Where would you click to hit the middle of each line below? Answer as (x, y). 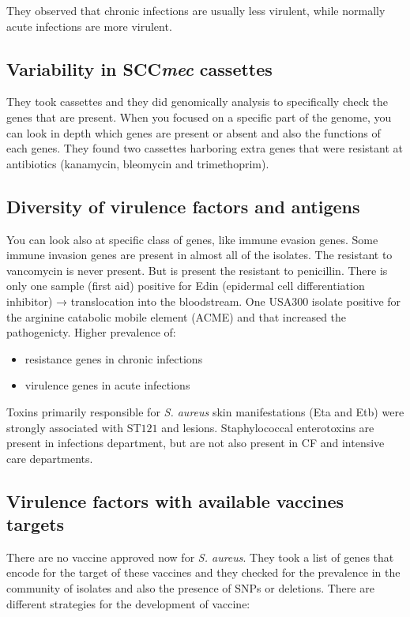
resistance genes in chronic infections (114, 358)
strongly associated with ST (74, 427)
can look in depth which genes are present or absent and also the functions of (194, 132)
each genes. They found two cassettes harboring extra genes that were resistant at (205, 148)
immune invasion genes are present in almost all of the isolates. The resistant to (199, 255)
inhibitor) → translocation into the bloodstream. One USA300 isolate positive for (204, 301)
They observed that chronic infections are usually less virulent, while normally (196, 10)
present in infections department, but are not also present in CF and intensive (196, 443)
